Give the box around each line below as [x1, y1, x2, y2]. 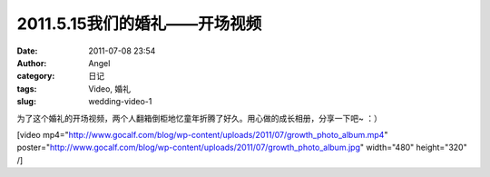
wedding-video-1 [88, 96, 152, 107]
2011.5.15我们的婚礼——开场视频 [16, 14, 262, 34]
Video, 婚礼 [88, 83, 132, 94]
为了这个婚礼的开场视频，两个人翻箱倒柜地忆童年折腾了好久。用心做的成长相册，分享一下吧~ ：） [16, 113, 383, 123]
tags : [16, 83, 37, 94]
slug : [16, 96, 36, 107]
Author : [16, 57, 47, 68]
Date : [16, 45, 38, 56]
